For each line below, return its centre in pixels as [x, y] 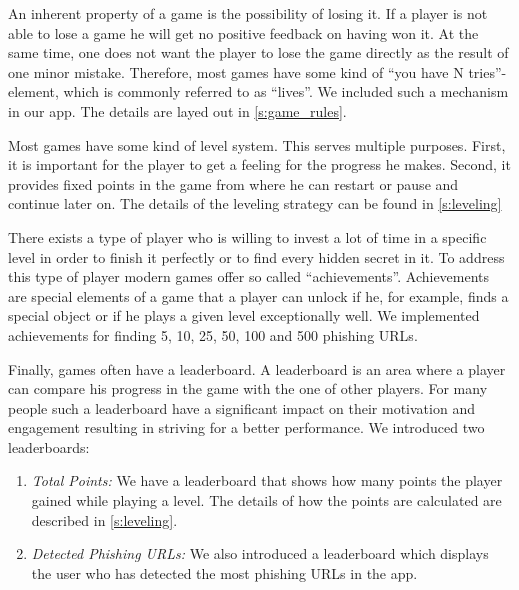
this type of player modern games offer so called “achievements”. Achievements [249, 276]
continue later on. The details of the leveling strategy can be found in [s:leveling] [255, 203]
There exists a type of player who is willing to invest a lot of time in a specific [247, 236]
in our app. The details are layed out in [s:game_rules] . [177, 110]
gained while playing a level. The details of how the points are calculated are [266, 500]
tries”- [487, 71]
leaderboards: [49, 446]
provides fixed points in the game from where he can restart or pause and [233, 183]
